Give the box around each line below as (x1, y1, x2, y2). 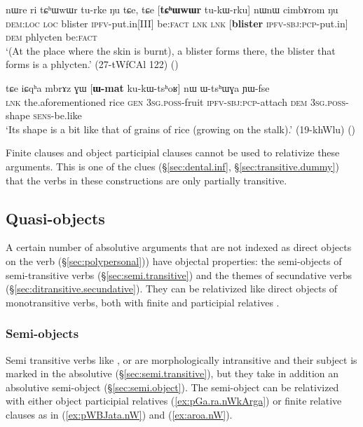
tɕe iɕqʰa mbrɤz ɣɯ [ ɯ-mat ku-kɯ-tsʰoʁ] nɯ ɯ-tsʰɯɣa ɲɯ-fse (6, 80, 270, 95)
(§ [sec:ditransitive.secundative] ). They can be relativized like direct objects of (6, 281, 338, 296)
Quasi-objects (6, 207, 105, 229)
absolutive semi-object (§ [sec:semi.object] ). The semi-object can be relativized (6, 379, 339, 394)
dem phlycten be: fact (6, 29, 97, 44)
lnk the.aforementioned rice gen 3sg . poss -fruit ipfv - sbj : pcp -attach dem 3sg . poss (6, 94, 345, 109)
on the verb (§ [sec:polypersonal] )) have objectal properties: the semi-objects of (6, 253, 342, 268)
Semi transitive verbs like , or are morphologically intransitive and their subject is (6, 352, 357, 367)
